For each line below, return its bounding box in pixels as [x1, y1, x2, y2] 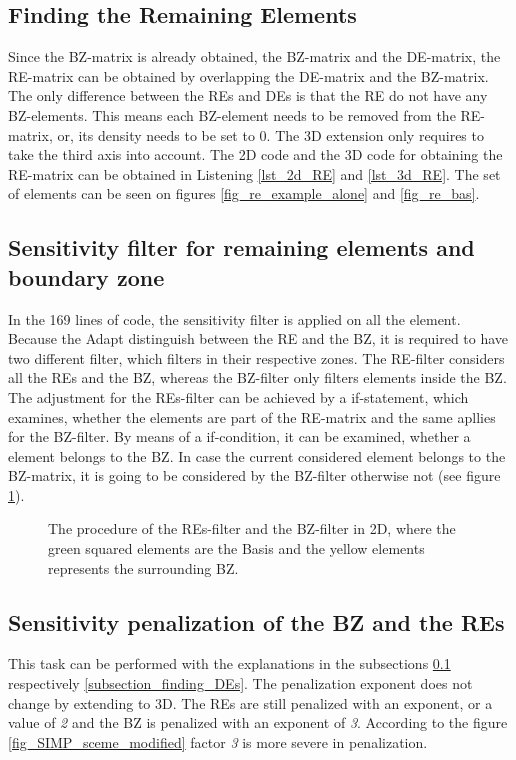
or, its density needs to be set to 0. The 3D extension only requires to [57, 124, 484, 145]
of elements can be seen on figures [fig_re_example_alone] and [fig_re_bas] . [8, 183, 480, 204]
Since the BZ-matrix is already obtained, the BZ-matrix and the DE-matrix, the [8, 46, 501, 67]
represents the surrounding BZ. [48, 557, 239, 578]
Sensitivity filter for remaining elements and [8, 232, 475, 263]
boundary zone [8, 261, 165, 292]
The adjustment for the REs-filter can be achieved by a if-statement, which [8, 386, 469, 407]
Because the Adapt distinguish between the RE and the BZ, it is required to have [8, 328, 509, 349]
